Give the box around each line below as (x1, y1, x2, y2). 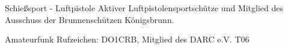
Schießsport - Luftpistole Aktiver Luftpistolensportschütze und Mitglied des (5, 2, 284, 14)
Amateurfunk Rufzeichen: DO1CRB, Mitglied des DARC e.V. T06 (5, 33, 250, 45)
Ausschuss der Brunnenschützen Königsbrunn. (5, 13, 174, 25)
